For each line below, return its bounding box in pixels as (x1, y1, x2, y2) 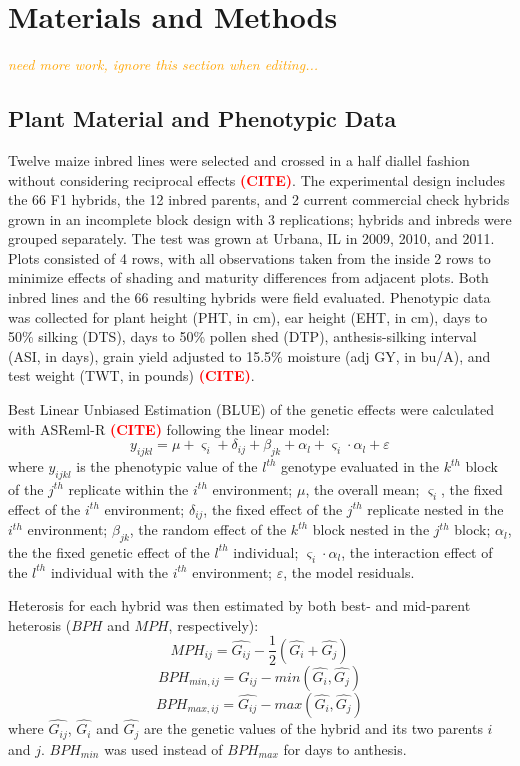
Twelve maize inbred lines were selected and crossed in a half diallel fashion (8, 149, 470, 170)
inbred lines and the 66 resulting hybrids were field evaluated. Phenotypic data (8, 287, 491, 308)
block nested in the (312, 519, 430, 540)
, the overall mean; (305, 478, 420, 499)
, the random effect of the (129, 519, 287, 540)
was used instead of (104, 738, 223, 759)
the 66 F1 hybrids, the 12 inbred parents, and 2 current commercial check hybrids (8, 189, 510, 210)
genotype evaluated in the (281, 456, 439, 477)
